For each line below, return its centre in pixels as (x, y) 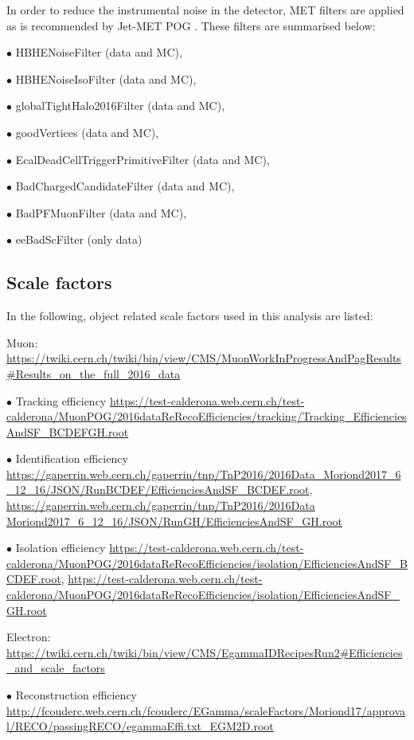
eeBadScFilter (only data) (79, 239)
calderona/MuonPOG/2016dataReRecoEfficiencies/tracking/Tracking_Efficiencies (207, 416)
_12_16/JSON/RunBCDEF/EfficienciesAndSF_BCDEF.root (158, 489)
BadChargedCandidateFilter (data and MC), (125, 186)
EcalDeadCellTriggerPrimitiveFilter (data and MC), (143, 159)
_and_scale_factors (56, 668)
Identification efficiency (72, 458)
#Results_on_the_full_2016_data (94, 373)
